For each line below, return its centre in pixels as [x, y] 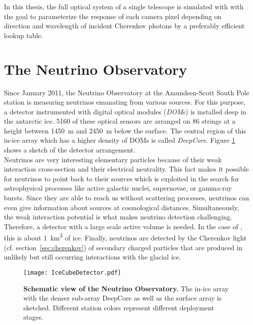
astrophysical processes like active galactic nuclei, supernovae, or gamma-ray [118, 188]
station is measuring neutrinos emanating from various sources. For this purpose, [125, 102]
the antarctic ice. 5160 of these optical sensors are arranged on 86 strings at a [120, 121]
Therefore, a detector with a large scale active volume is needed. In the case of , [123, 226]
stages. [33, 317]
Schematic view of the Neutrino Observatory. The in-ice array [126, 288]
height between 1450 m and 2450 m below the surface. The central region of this [125, 130]
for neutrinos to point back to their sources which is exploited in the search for [122, 178]
